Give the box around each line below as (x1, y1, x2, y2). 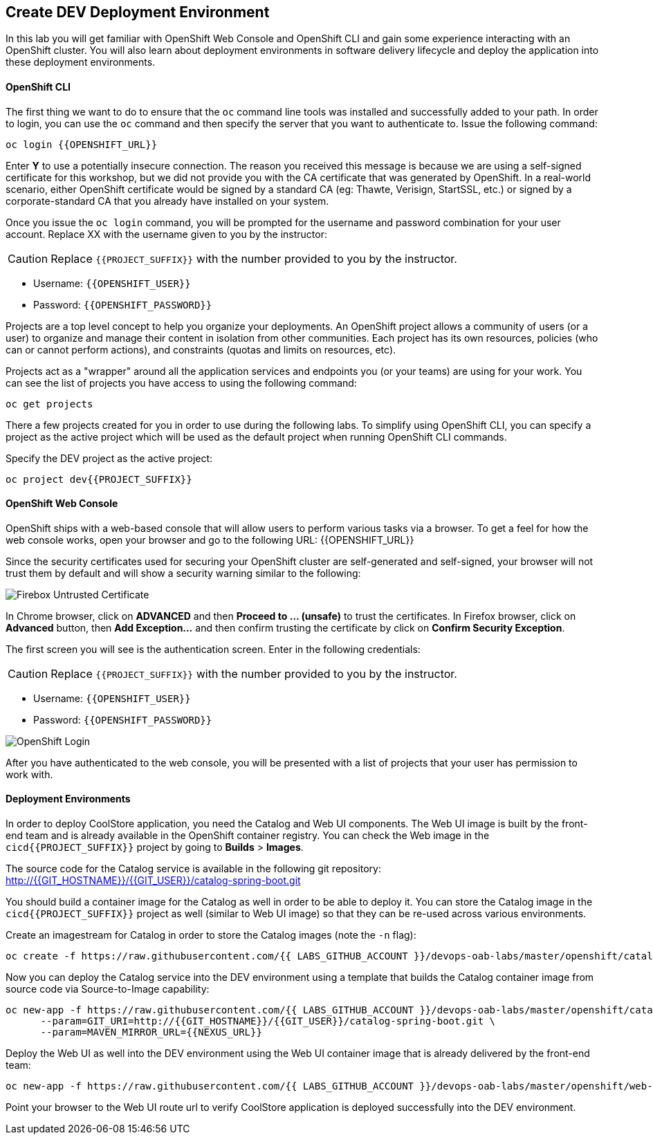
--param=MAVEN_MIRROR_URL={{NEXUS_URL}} (40, 1027, 262, 1038)
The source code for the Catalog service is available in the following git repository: (6, 863, 382, 875)
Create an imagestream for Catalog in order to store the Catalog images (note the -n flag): (6, 929, 416, 941)
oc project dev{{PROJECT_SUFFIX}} (6, 473, 192, 485)
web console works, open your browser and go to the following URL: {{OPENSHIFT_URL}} (6, 533, 414, 546)
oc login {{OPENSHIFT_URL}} (6, 138, 158, 150)
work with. (6, 768, 53, 780)
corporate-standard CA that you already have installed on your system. (6, 194, 329, 207)
